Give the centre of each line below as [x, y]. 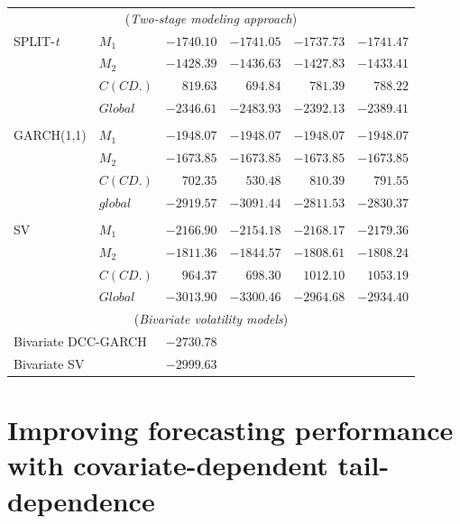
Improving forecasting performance [230, 430]
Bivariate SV [49, 363]
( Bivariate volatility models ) [211, 319]
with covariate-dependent [168, 465]
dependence [81, 500]
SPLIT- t [37, 40]
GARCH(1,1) [50, 135]
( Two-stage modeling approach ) [211, 18]
